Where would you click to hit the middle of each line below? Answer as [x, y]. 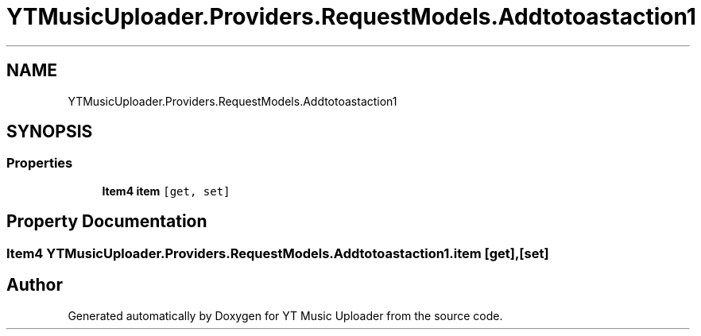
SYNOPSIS [50, 132]
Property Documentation [107, 222]
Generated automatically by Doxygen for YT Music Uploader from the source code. [285, 315]
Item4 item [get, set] [166, 191]
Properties [40, 163]
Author [35, 285]
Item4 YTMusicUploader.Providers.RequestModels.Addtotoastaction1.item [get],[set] [278, 253]
